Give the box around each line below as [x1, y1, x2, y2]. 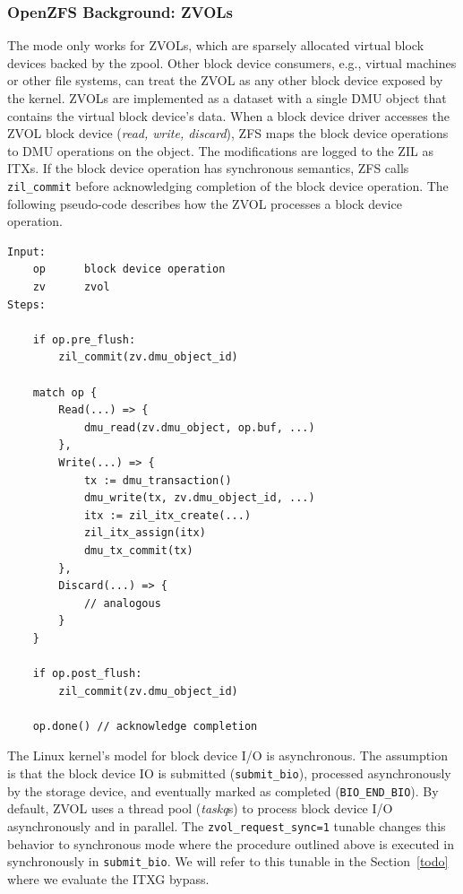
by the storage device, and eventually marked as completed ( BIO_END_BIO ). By [7, 781, 439, 800]
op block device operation [32, 263, 226, 276]
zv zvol [32, 281, 110, 293]
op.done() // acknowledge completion [32, 719, 258, 733]
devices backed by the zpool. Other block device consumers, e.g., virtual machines [7, 53, 457, 72]
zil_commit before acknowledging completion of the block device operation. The [7, 176, 449, 195]
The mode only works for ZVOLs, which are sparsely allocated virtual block [7, 36, 424, 55]
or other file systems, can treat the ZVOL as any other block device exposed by [7, 71, 443, 90]
